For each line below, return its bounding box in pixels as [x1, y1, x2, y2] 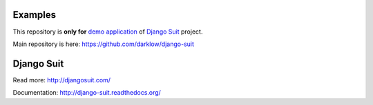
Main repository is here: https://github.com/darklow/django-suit [12, 40, 195, 48]
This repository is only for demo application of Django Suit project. [12, 27, 203, 36]
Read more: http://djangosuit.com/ [12, 75, 111, 84]
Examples [12, 9, 57, 21]
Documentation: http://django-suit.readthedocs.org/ [12, 89, 162, 97]
